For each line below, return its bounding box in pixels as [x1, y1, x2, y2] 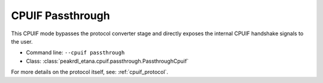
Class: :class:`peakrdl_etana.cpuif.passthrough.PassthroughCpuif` [26, 57, 189, 64]
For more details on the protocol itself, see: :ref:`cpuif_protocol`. [11, 69, 169, 76]
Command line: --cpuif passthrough [26, 49, 125, 56]
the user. [11, 38, 33, 45]
